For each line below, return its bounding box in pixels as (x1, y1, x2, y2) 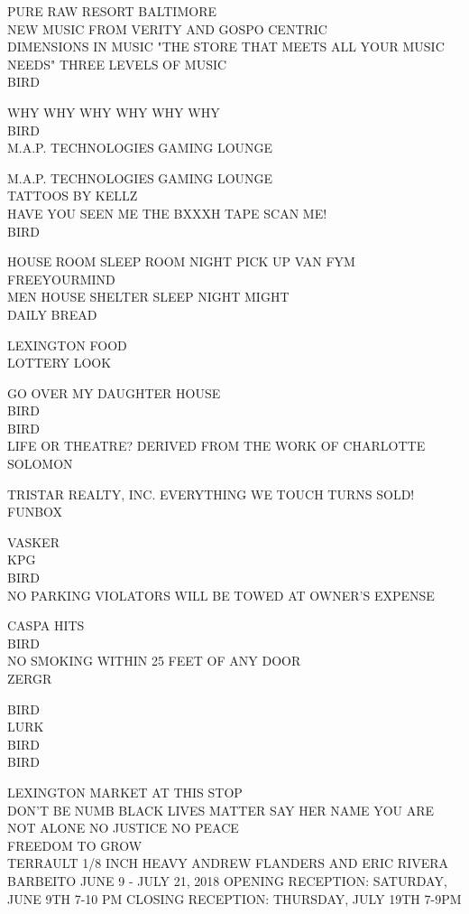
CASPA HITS (7, 616, 85, 635)
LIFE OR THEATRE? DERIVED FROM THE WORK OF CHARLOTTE (7, 436, 426, 455)
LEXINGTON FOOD (7, 335, 127, 354)
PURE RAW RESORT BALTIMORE (7, 2, 216, 20)
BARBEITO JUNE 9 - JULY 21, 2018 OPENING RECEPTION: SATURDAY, (7, 871, 447, 890)
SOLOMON (7, 454, 73, 473)
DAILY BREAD (7, 304, 97, 323)
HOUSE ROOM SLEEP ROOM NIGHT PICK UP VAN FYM (7, 252, 355, 271)
